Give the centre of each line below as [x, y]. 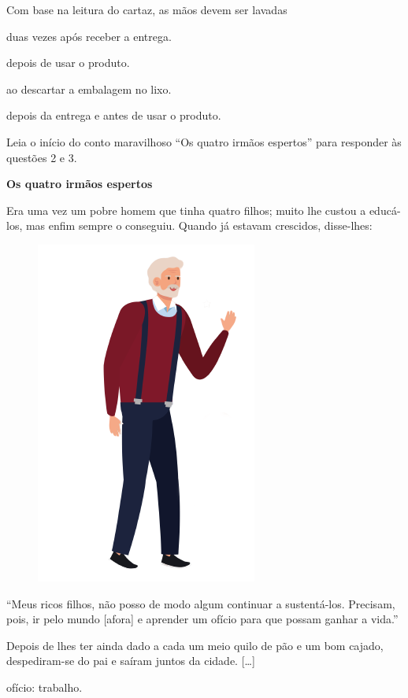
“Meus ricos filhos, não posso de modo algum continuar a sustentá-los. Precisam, [201, 603]
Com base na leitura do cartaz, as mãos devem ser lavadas [147, 9]
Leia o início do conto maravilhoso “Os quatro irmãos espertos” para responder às [204, 141]
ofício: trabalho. [45, 687]
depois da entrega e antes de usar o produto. [114, 115]
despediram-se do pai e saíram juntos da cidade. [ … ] [131, 661]
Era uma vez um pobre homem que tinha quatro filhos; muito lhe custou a [186, 210]
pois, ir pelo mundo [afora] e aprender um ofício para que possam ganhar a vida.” [202, 619]
